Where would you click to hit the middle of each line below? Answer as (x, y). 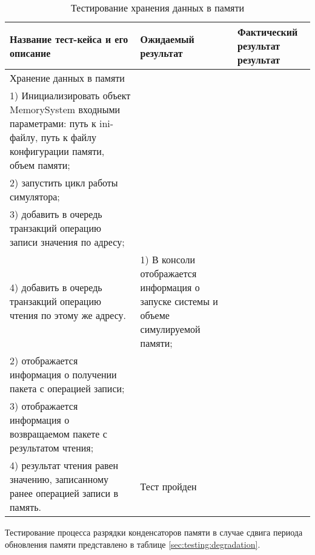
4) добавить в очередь (56, 287)
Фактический (268, 32)
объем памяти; (40, 165)
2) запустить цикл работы (64, 182)
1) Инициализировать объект (70, 95)
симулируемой (170, 329)
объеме (155, 315)
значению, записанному (59, 479)
